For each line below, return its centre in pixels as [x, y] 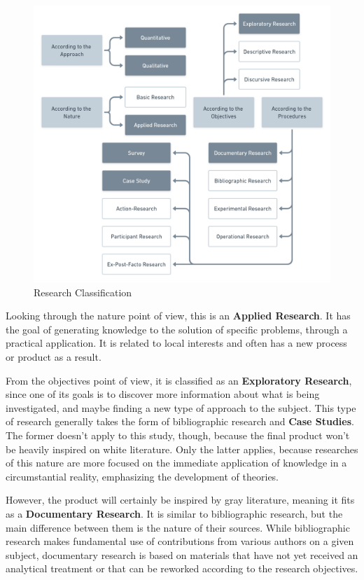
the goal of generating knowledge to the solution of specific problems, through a [177, 329]
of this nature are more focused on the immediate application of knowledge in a [176, 463]
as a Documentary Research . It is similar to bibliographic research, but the [174, 513]
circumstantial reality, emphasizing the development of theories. [142, 476]
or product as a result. [54, 356]
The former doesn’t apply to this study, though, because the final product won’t [178, 435]
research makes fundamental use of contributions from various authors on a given [180, 541]
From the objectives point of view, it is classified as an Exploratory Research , [179, 380]
